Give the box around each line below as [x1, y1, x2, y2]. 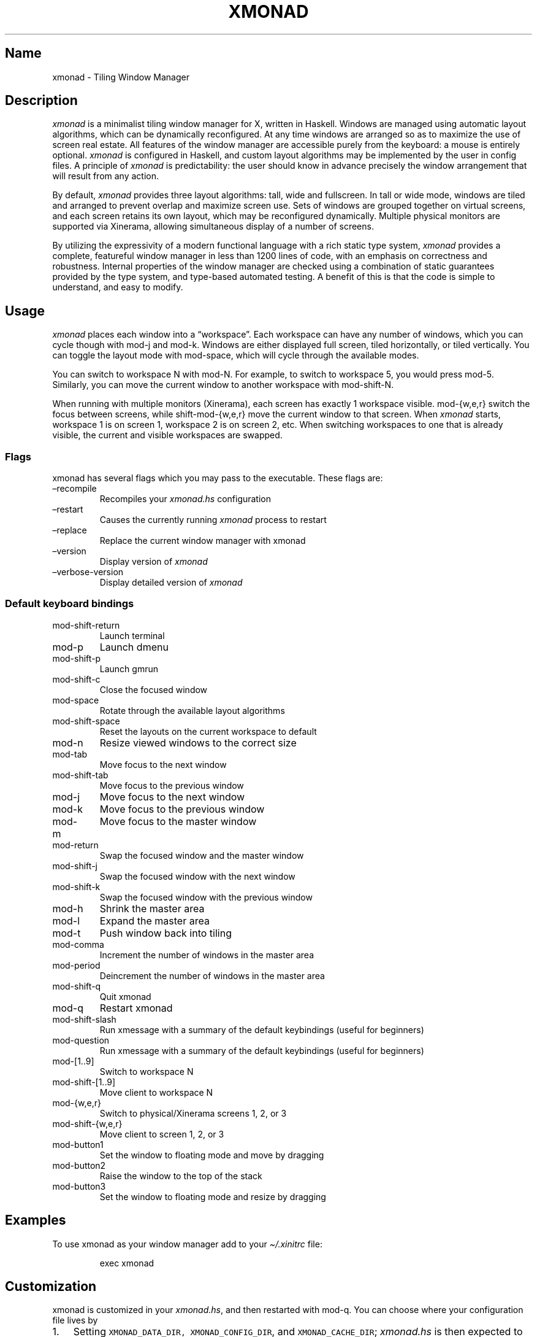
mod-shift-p [52, 653, 101, 664]
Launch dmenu [99, 640, 169, 653]
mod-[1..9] [52, 1055, 94, 1066]
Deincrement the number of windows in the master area [99, 970, 325, 981]
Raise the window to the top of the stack [99, 1170, 262, 1181]
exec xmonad [99, 1257, 154, 1268]
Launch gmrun [99, 663, 159, 674]
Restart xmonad [99, 1001, 173, 1014]
